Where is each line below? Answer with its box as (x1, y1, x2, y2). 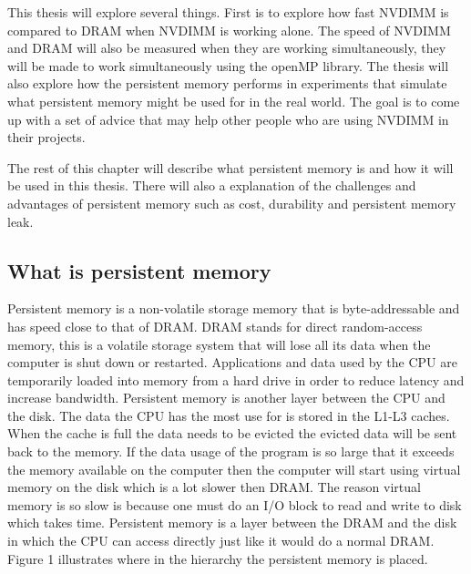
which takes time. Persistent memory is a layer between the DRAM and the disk (7, 513, 457, 532)
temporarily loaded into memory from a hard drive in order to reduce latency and (7, 370, 465, 389)
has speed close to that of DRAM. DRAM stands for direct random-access (7, 316, 423, 335)
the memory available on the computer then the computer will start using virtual (7, 459, 461, 478)
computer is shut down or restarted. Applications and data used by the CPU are (7, 353, 457, 372)
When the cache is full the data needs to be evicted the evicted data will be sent (7, 424, 457, 443)
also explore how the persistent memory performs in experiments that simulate (7, 74, 447, 93)
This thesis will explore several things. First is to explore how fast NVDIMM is (7, 3, 449, 21)
